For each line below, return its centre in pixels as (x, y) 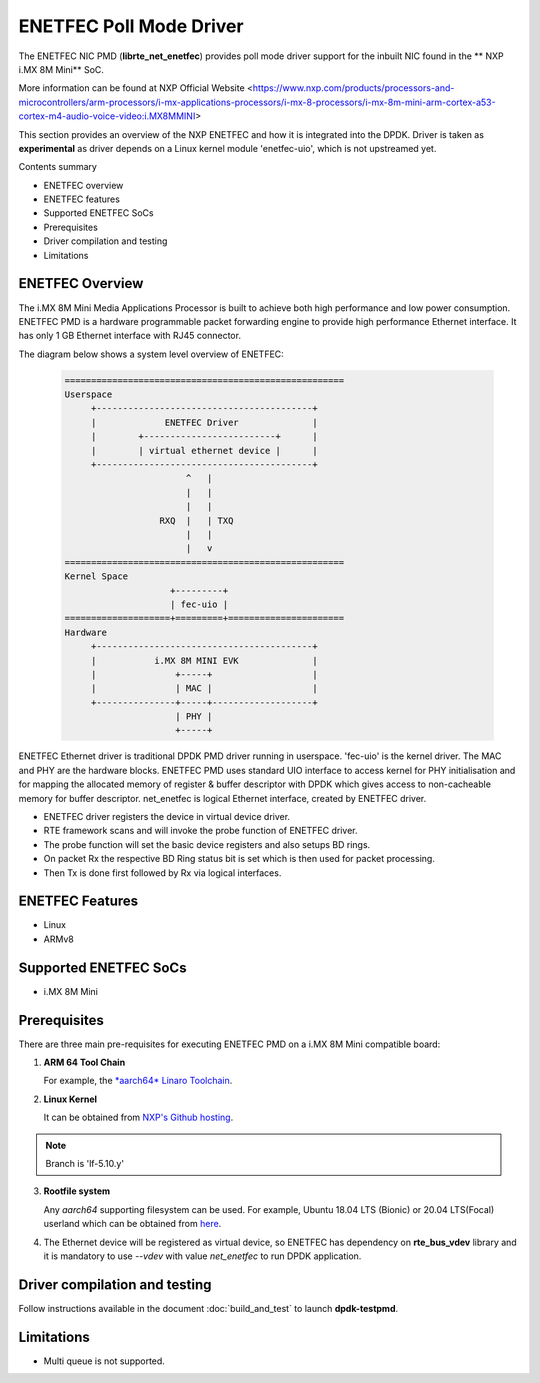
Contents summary (57, 167)
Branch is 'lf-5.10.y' (85, 1164)
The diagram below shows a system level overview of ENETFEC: (151, 354)
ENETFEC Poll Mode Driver (131, 26)
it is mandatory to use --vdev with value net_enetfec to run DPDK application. (202, 1256)
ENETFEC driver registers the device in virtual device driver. (166, 816)
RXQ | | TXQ (196, 520)
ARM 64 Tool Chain (84, 1062)
